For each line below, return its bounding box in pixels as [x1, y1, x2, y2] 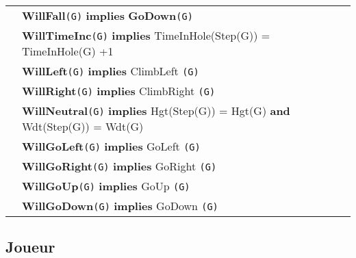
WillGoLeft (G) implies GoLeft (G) [22, 138, 201, 154]
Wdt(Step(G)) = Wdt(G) [22, 118, 144, 134]
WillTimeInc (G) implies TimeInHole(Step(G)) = [22, 27, 270, 43]
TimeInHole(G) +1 [22, 43, 114, 59]
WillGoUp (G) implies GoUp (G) [22, 178, 190, 194]
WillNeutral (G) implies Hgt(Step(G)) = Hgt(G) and [22, 103, 290, 118]
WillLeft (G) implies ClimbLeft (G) [22, 63, 199, 79]
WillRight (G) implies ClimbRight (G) [22, 83, 216, 99]
